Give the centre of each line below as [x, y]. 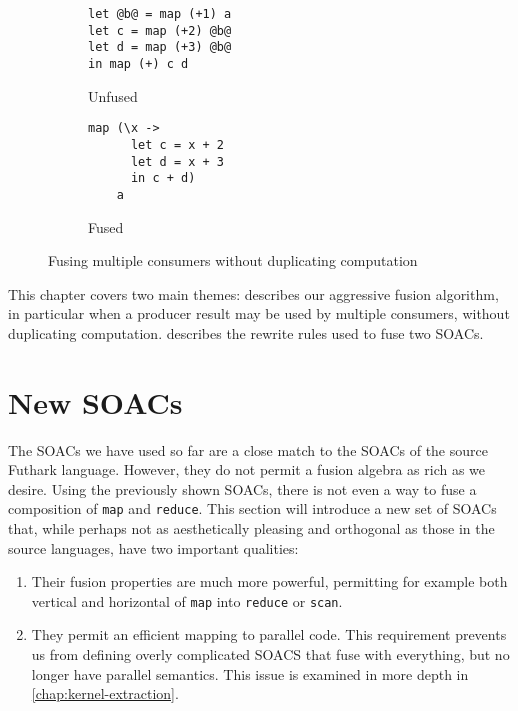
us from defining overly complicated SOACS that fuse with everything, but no [270, 654]
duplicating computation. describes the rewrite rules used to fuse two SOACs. [246, 332]
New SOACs [95, 401]
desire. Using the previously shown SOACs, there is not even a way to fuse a [242, 488]
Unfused [113, 95]
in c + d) [163, 178]
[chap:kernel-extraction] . [105, 693]
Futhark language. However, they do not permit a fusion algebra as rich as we [247, 469]
